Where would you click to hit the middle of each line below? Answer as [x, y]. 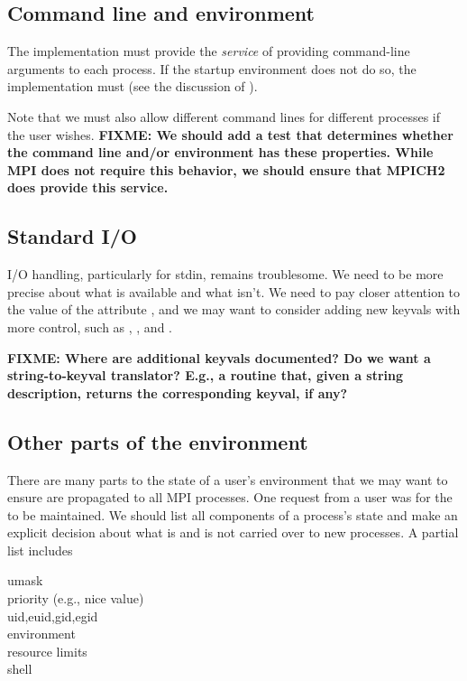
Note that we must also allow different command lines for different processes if [224, 116]
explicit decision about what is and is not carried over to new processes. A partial [233, 532]
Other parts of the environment [158, 441]
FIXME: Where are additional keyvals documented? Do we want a [219, 357]
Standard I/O [72, 236]
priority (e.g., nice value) [76, 598]
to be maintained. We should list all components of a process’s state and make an [233, 514]
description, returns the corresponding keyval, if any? [178, 392]
